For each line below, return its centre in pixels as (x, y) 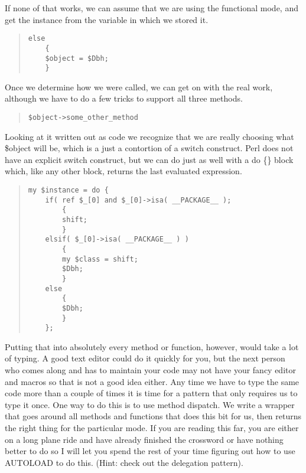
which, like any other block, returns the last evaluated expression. (123, 171)
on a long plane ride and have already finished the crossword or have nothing (144, 439)
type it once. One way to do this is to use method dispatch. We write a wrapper (150, 404)
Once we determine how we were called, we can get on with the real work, (139, 87)
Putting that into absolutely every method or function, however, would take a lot (152, 346)
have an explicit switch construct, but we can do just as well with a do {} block (149, 159)
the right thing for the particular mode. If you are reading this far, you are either (152, 428)
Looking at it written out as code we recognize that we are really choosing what (149, 136)
